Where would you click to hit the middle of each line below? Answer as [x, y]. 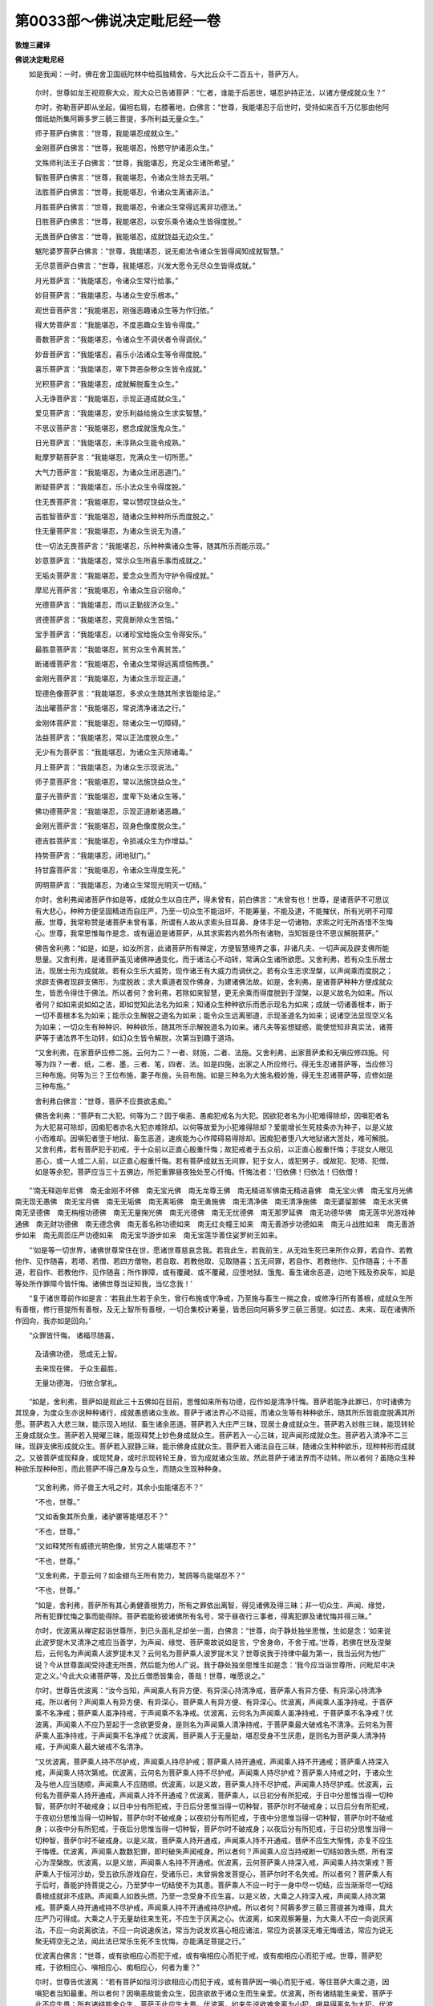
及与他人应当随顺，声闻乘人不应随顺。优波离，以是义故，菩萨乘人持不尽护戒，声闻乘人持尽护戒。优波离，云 [214, 1784]
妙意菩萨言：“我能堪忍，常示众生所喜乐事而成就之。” [121, 561]
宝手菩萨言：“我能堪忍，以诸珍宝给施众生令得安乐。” [121, 635]
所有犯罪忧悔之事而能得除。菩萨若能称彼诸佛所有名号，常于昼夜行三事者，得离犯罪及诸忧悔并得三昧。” [203, 1616]
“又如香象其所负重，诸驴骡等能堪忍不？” [101, 1517]
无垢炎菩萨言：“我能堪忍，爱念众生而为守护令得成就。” [124, 575]
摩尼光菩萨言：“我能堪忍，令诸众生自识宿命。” [110, 590]
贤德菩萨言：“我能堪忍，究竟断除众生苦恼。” [107, 619]
